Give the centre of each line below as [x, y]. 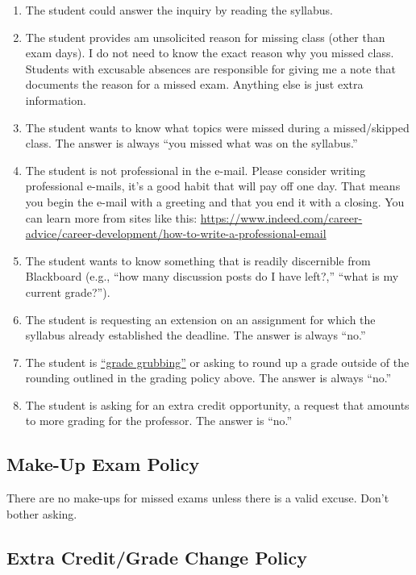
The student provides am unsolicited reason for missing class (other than [205, 37]
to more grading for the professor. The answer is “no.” [159, 421]
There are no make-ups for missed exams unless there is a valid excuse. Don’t [198, 498]
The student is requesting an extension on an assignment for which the [200, 319]
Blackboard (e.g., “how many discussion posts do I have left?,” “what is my [212, 276]
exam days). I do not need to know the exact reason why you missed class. [210, 53]
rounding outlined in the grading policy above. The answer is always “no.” [208, 378]
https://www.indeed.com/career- [281, 217]
